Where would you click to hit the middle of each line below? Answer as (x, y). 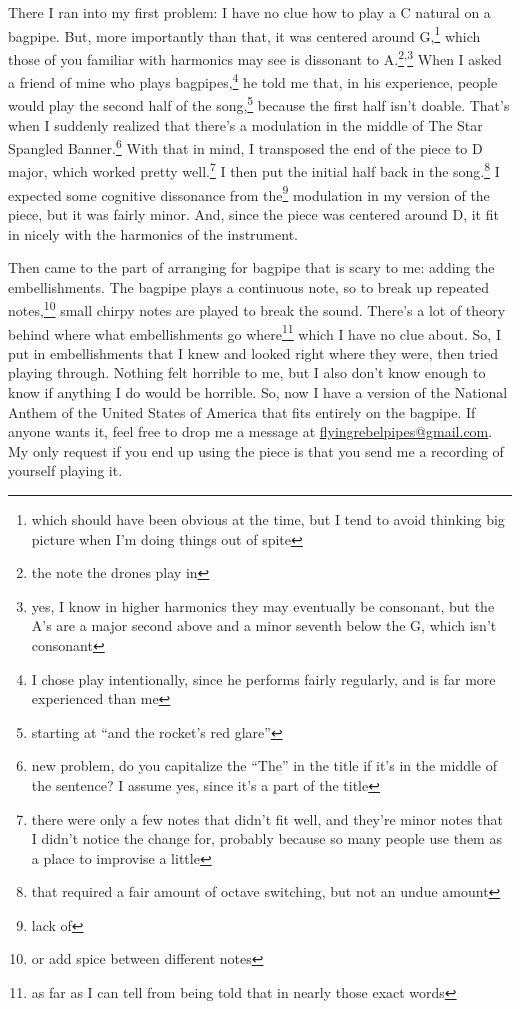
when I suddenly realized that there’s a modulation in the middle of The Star (245, 124)
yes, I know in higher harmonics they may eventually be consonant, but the (263, 605)
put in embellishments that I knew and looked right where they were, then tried (253, 352)
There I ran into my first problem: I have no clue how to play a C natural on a (249, 12)
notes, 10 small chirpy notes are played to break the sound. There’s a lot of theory (257, 308)
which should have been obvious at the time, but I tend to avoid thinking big (268, 518)
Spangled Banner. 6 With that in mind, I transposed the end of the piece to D (245, 146)
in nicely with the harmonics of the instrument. (153, 233)
